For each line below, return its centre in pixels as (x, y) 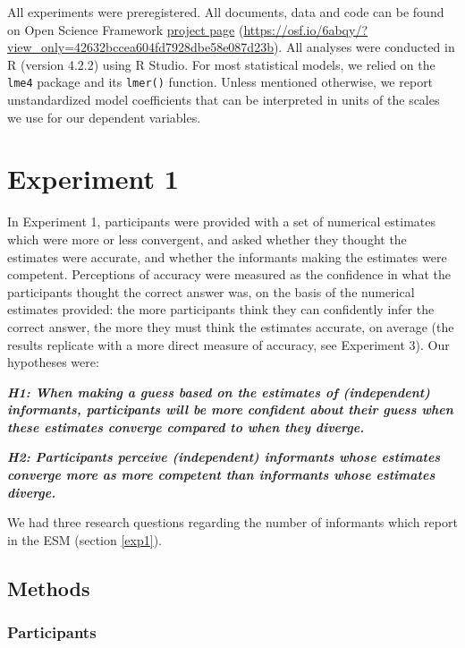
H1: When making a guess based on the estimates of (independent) (219, 392)
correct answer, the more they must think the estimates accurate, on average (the (231, 326)
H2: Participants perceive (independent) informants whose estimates (224, 457)
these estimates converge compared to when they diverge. (186, 426)
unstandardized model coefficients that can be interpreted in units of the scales (224, 100)
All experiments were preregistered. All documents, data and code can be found (226, 12)
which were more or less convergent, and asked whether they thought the (207, 239)
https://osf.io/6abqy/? (306, 29)
